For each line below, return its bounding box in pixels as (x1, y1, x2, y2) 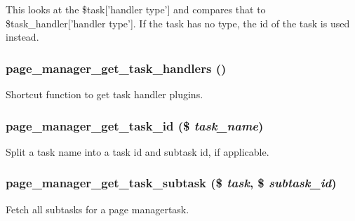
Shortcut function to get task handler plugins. (6, 87, 203, 101)
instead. (6, 29, 39, 44)
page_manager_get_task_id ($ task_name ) (6, 116, 264, 134)
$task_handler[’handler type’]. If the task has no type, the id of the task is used (6, 15, 350, 30)
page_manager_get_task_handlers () (6, 59, 227, 76)
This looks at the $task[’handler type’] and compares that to (6, 2, 266, 16)
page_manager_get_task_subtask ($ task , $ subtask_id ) (6, 174, 337, 192)
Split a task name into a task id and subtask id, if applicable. (6, 144, 269, 159)
